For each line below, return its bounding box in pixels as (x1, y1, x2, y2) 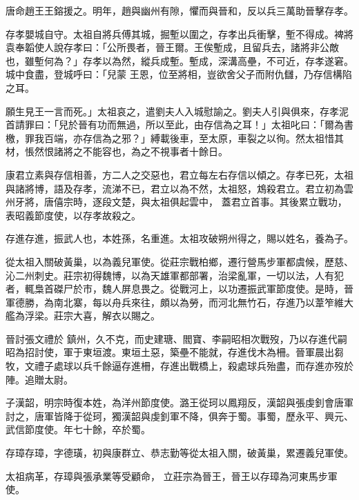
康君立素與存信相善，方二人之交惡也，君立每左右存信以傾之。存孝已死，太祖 (6, 167, 353, 181)
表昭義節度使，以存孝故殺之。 (6, 208, 141, 222)
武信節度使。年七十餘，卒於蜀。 (6, 422, 151, 437)
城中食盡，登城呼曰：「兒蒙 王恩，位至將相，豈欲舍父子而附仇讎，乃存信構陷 (6, 67, 352, 81)
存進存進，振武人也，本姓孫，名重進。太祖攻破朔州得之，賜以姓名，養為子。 (6, 231, 353, 246)
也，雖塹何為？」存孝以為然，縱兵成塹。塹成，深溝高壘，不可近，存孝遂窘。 (6, 53, 353, 68)
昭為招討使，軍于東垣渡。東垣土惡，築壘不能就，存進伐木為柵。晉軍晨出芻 (6, 345, 344, 359)
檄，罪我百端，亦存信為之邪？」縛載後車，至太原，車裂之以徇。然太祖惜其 (6, 130, 344, 145)
